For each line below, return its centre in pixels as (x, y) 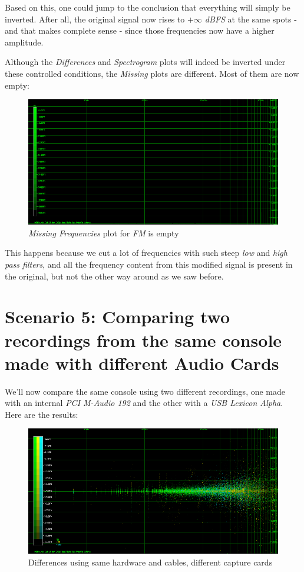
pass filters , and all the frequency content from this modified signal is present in (149, 264)
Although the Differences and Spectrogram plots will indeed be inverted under (145, 62)
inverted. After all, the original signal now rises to (95, 19)
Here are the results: (42, 414)
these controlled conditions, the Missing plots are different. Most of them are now (152, 73)
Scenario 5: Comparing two (118, 316)
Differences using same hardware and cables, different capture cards (151, 562)
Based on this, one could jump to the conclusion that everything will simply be (148, 7)
